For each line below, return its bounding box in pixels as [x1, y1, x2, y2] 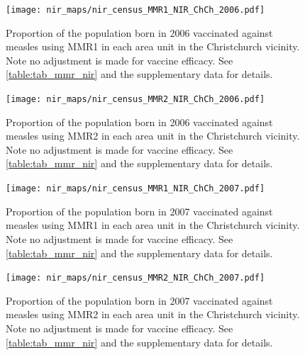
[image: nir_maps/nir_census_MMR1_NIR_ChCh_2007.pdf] [6, 184, 265, 194]
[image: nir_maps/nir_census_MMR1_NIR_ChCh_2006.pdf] [6, 5, 265, 15]
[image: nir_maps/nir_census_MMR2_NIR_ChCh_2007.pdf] [6, 273, 265, 283]
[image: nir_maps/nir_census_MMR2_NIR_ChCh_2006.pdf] [6, 94, 265, 105]
